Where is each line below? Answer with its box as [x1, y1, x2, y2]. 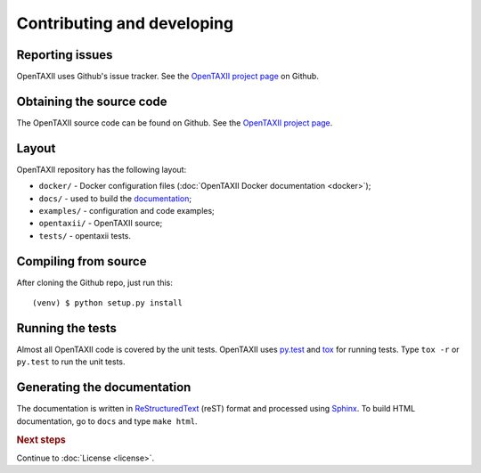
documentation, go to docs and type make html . [16, 415, 198, 427]
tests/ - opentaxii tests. [38, 230, 132, 241]
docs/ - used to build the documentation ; [38, 192, 192, 204]
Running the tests [16, 321, 118, 336]
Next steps [16, 433, 66, 445]
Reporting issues [16, 47, 113, 62]
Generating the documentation [16, 379, 192, 396]
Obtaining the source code [16, 94, 168, 109]
